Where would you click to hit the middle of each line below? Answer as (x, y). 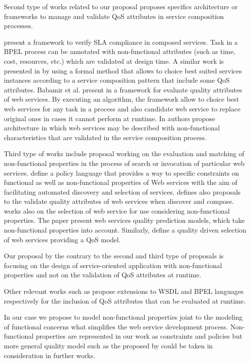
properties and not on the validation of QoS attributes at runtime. (103, 275)
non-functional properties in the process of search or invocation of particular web (124, 163)
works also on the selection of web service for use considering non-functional (117, 210)
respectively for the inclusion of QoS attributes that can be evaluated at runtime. (125, 300)
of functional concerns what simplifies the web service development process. (116, 326)
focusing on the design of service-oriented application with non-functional (113, 265)
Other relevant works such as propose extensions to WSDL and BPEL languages (124, 291)
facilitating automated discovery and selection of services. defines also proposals (122, 191)
